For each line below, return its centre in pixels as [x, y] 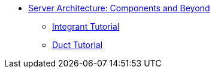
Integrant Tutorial [86, 26]
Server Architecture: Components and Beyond [119, 8]
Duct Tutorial [78, 45]
